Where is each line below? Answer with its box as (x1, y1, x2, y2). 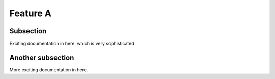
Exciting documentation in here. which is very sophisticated (9, 41, 134, 47)
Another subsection (9, 53, 74, 62)
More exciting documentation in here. (9, 66, 88, 73)
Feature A (9, 8, 52, 19)
